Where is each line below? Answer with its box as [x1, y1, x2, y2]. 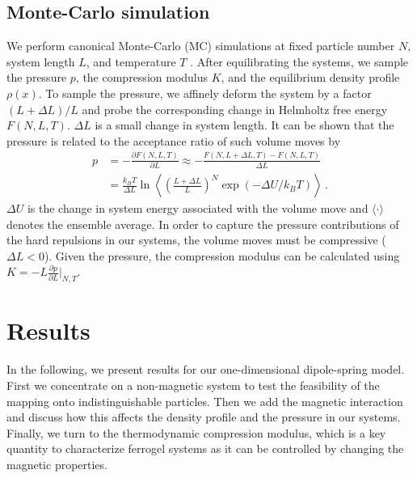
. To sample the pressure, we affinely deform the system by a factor [38, 84, 372, 101]
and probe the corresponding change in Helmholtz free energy [82, 100, 388, 117]
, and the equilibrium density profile [221, 69, 400, 86]
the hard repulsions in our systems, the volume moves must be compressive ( [6, 231, 386, 248]
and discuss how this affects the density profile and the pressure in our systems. [6, 408, 401, 425]
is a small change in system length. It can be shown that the [95, 116, 394, 133]
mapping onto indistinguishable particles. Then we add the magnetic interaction [6, 392, 403, 409]
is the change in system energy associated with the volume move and [27, 200, 369, 217]
